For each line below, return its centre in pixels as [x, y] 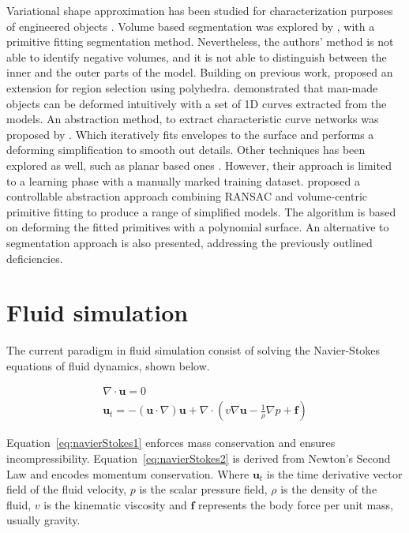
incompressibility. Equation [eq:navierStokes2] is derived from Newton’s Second [199, 458]
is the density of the [329, 489]
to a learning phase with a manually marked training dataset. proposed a [184, 180]
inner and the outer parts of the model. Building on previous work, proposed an [200, 72]
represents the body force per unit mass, [295, 504]
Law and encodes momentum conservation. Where [128, 473]
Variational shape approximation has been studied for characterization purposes [200, 10]
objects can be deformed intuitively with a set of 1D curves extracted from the [197, 103]
